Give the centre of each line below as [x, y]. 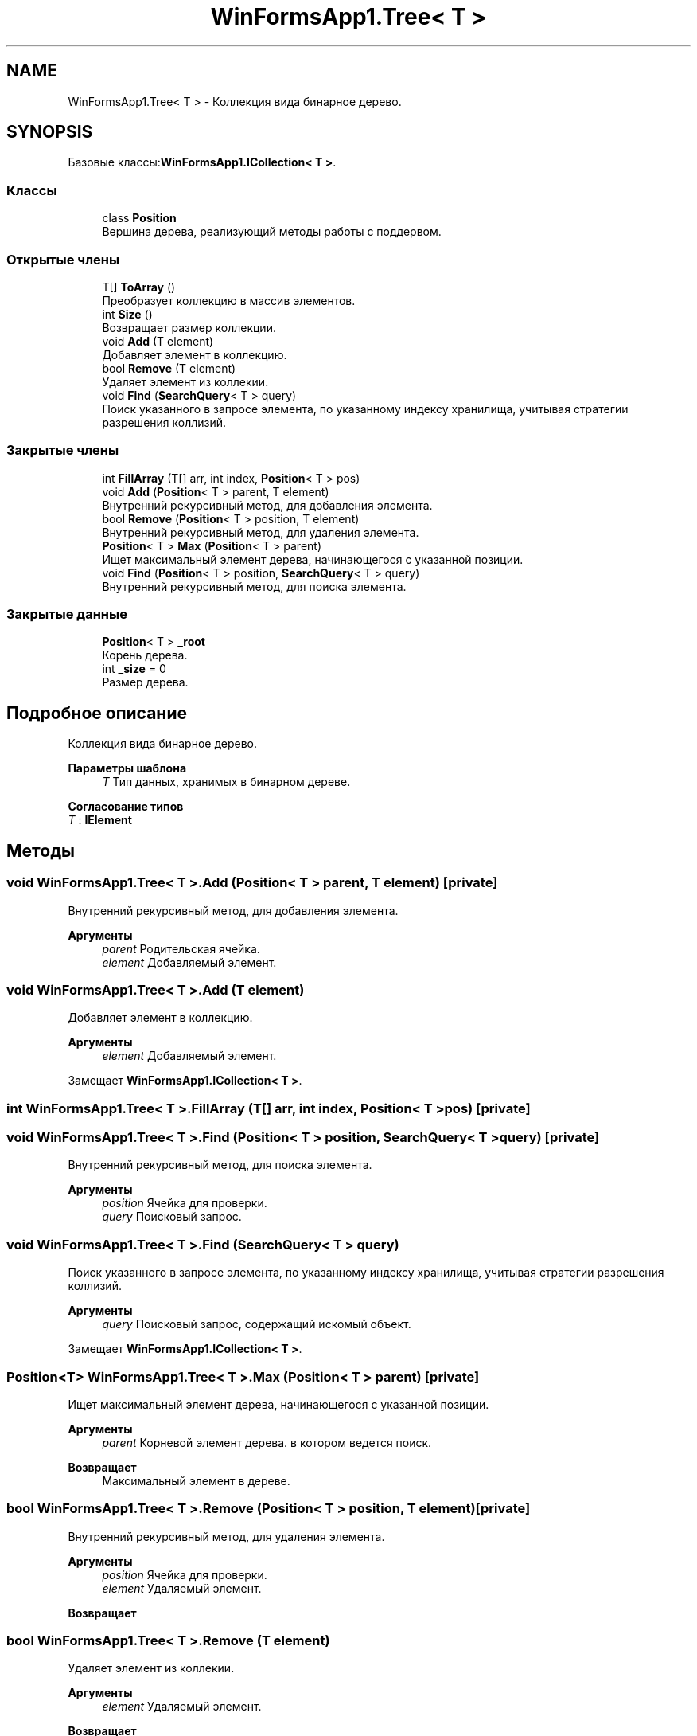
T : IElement [100, 820]
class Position [139, 218]
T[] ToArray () [139, 287]
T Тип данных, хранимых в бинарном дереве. [226, 782]
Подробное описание [97, 713]
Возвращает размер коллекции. [189, 327]
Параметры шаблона [127, 768]
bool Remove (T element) [169, 368]
